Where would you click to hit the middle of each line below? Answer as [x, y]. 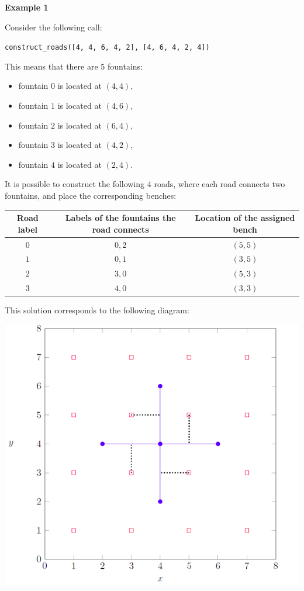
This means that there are [51, 66]
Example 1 [27, 7]
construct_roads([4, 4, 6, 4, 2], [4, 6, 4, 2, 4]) [107, 48]
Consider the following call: [53, 27]
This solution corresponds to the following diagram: [97, 310]
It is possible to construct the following [75, 184]
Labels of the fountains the [120, 218]
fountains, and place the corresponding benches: [91, 195]
